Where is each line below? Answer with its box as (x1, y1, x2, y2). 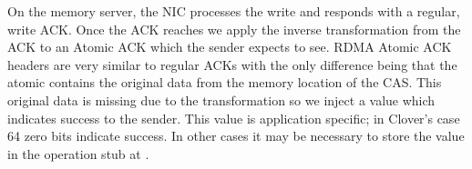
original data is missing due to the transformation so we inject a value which (7, 90, 436, 109)
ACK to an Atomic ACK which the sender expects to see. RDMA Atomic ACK (7, 37, 452, 56)
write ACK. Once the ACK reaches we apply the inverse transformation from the (7, 19, 461, 38)
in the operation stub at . (7, 144, 149, 163)
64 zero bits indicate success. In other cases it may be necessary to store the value (7, 126, 465, 145)
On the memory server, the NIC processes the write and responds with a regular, (7, 2, 460, 20)
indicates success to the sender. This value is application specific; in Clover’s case (7, 108, 460, 127)
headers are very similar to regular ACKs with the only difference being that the (7, 55, 457, 74)
